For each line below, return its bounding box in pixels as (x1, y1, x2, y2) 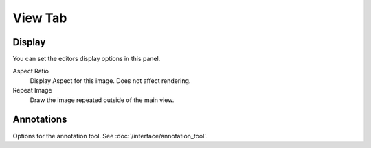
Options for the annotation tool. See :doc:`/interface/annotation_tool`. (12, 132, 209, 140)
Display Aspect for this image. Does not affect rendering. (30, 76, 191, 85)
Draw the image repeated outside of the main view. (30, 96, 175, 104)
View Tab (12, 10, 67, 25)
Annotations (12, 114, 67, 125)
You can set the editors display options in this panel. (12, 55, 161, 63)
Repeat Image (12, 86, 52, 95)
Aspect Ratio (12, 67, 49, 75)
